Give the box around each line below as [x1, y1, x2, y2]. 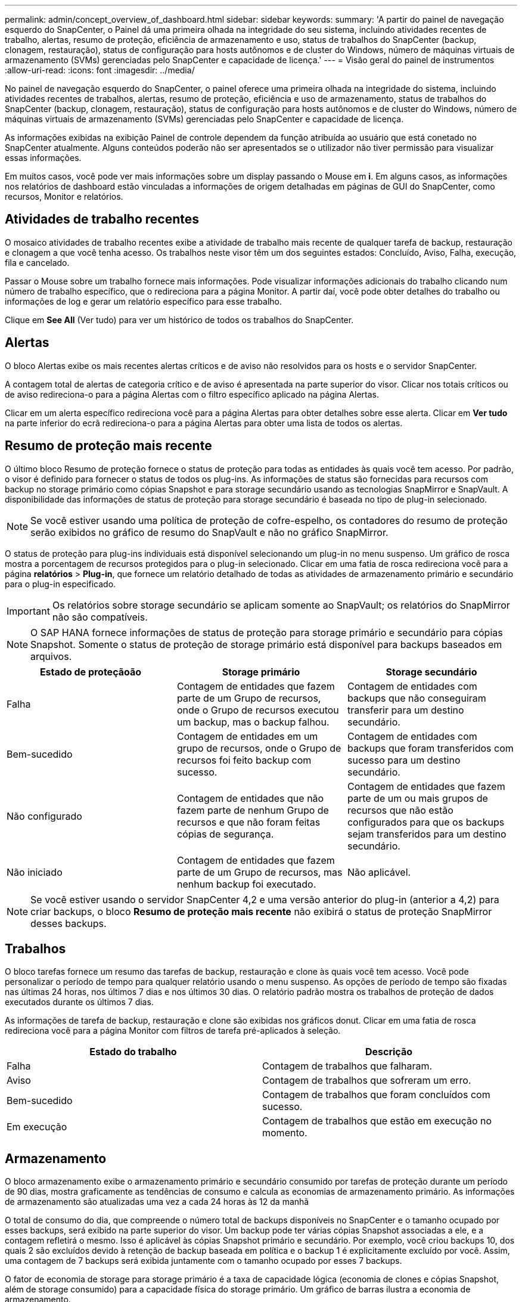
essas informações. [5, 153, 82, 163]
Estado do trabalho [89, 1046, 177, 1058]
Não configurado [7, 810, 82, 822]
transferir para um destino [347, 703, 464, 716]
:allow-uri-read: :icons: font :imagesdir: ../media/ [5, 65, 195, 75]
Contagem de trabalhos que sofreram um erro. [262, 1074, 471, 1087]
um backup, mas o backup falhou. [176, 715, 330, 728]
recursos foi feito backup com [176, 754, 312, 766]
